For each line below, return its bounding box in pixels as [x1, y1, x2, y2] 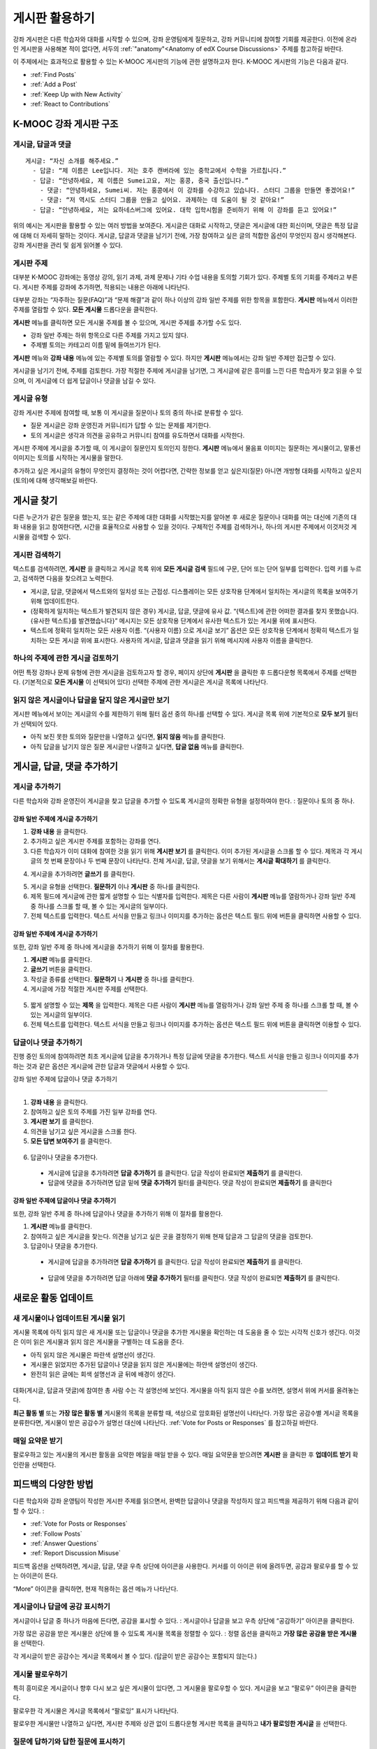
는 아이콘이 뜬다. [13, 1571, 59, 1580]
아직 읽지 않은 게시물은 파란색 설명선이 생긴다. [30, 1350, 156, 1359]
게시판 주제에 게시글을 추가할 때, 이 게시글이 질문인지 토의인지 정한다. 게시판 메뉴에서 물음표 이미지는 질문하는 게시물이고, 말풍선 [13, 444, 361, 452]
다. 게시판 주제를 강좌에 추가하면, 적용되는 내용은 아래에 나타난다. [13, 283, 190, 291]
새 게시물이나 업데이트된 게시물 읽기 [13, 1313, 126, 1323]
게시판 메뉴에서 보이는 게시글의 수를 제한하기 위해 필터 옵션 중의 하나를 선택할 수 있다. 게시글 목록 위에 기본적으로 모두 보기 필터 [13, 710, 359, 718]
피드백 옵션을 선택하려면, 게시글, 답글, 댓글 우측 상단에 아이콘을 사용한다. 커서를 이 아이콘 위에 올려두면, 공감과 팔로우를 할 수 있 [13, 1562, 359, 1570]
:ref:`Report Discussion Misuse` [30, 1549, 121, 1557]
